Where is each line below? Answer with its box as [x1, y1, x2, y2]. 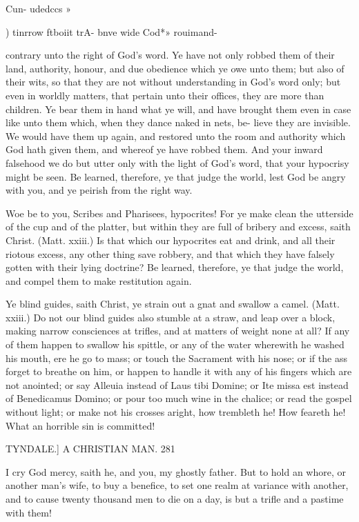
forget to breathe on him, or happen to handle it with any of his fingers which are [6, 364, 352, 379]
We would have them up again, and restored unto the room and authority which [6, 128, 346, 143]
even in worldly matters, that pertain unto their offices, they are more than [6, 88, 324, 102]
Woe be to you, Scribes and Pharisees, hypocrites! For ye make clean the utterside [6, 205, 353, 220]
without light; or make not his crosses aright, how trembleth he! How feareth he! [6, 405, 346, 419]
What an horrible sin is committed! [6, 418, 155, 432]
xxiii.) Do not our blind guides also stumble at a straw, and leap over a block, [6, 310, 336, 324]
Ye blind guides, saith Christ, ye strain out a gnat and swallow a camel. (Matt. [6, 297, 340, 311]
